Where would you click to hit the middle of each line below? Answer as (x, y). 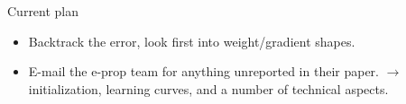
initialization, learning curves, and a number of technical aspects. (208, 88)
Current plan (43, 11)
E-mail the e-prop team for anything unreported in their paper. (204, 71)
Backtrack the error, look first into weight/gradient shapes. (192, 41)
